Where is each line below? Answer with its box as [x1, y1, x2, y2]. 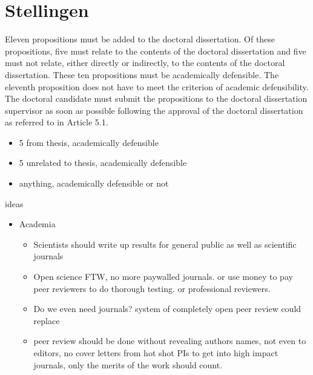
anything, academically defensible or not [19, 177, 169, 190]
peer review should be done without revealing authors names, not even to [33, 334, 306, 347]
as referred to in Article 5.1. [5, 116, 108, 128]
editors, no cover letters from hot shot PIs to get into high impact [33, 347, 278, 359]
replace [33, 314, 60, 327]
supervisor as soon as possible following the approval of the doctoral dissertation [5, 104, 303, 116]
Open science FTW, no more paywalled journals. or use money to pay [33, 270, 293, 283]
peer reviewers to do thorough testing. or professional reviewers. [33, 282, 271, 294]
